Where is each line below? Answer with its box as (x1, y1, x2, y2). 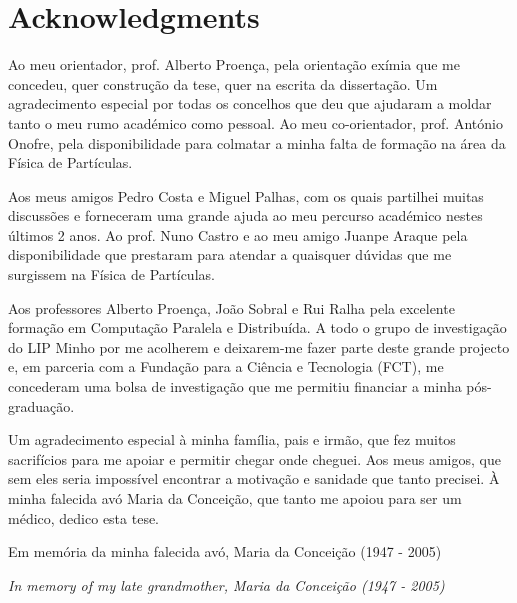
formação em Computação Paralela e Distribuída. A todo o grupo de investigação (8, 317, 507, 338)
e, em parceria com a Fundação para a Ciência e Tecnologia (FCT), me (8, 356, 444, 377)
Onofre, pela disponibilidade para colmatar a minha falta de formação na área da (8, 132, 506, 153)
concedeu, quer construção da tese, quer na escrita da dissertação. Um (8, 73, 438, 94)
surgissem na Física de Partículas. (8, 264, 215, 285)
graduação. (8, 395, 75, 416)
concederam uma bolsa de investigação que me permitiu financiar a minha (8, 376, 462, 397)
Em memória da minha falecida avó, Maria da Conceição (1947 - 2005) (8, 541, 442, 562)
